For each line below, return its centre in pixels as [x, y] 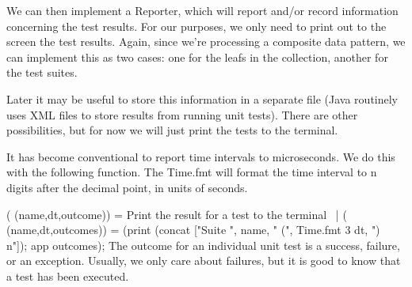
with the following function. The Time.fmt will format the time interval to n [192, 172]
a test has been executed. [68, 276]
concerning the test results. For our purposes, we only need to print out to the [196, 26]
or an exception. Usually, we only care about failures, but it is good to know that [204, 261]
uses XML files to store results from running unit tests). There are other [182, 114]
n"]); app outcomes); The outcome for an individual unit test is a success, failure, [203, 245]
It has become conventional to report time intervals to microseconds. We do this [201, 156]
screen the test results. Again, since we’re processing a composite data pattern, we [206, 42]
